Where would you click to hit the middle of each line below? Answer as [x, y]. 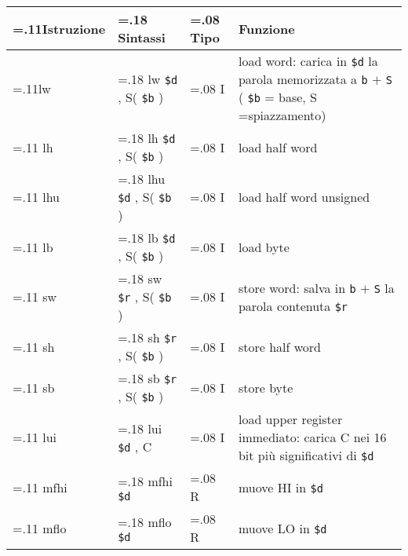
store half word [280, 346]
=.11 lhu [36, 197]
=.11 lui [35, 437]
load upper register [290, 419]
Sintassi [142, 37]
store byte [266, 387]
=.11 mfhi [40, 487]
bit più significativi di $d [306, 455]
